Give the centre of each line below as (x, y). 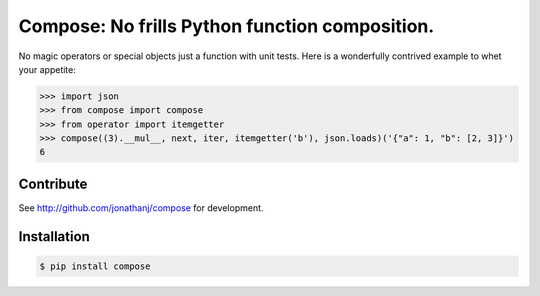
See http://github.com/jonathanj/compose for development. (141, 207)
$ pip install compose (95, 266)
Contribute (53, 183)
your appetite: (47, 69)
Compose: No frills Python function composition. (226, 26)
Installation (54, 236)
